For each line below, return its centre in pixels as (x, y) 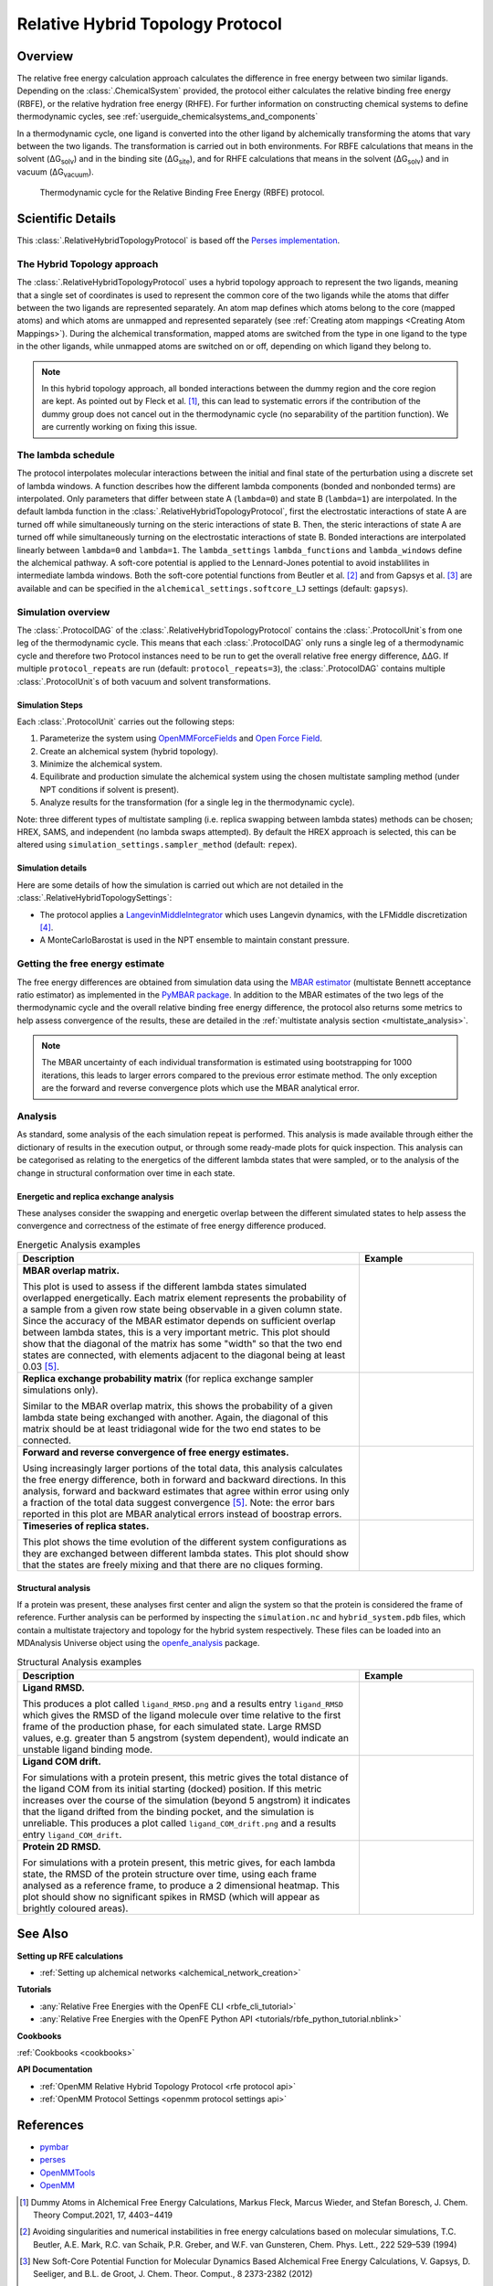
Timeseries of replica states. (86, 1526)
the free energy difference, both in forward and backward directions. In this (184, 1479)
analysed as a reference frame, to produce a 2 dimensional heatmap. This (181, 1885)
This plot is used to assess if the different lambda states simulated (165, 1287)
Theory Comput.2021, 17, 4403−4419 (103, 2215)
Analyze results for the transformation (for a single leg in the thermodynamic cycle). (197, 802)
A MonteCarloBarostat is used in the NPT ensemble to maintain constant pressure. (195, 940)
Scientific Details (67, 219)
